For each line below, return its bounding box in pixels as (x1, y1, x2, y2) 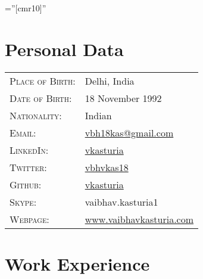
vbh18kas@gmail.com (85, 125, 174, 139)
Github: (10, 177, 42, 191)
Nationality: (10, 108, 62, 122)
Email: (10, 125, 36, 139)
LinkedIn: (10, 142, 49, 157)
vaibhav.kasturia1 (85, 194, 158, 209)
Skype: (10, 194, 37, 209)
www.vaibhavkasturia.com (85, 212, 194, 226)
